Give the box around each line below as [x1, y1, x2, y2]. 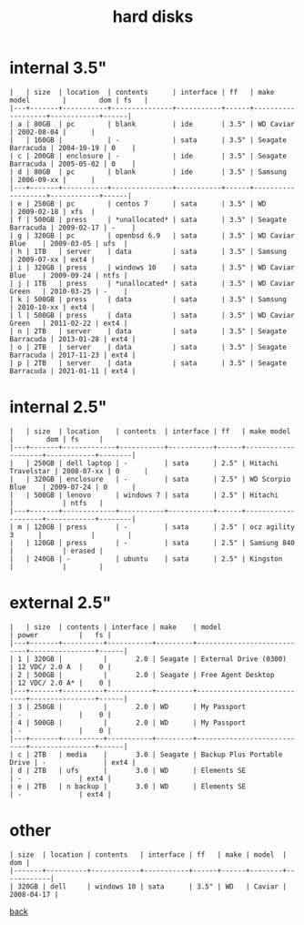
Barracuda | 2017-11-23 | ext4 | [9, 351, 137, 360]
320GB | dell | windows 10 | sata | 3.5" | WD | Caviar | [17, 881, 287, 891]
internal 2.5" [9, 397, 107, 418]
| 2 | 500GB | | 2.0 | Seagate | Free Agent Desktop [9, 670, 275, 679]
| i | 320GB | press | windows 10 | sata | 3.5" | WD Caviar [9, 262, 296, 272]
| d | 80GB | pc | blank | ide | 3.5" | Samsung [9, 167, 287, 177]
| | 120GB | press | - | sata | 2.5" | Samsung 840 [9, 538, 296, 547]
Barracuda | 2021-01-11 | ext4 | [9, 366, 137, 375]
